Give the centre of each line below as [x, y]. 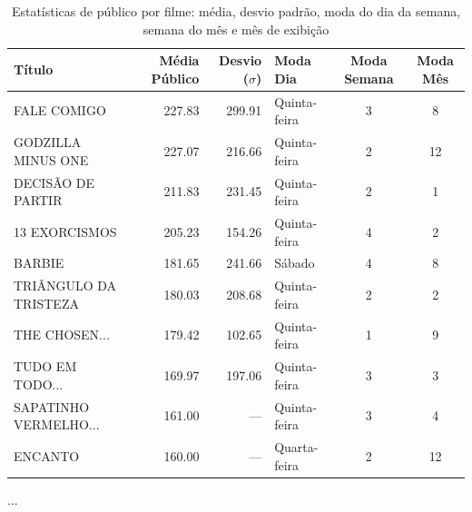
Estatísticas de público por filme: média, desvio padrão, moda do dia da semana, [236, 11]
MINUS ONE [51, 159]
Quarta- [296, 446]
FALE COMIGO [60, 110]
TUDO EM [45, 366]
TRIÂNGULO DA [65, 286]
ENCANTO [47, 455]
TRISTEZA [46, 303]
